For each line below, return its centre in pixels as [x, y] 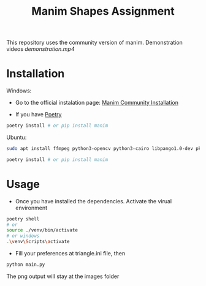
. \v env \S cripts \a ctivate [38, 242]
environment [31, 208]
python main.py [26, 265]
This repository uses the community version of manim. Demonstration [94, 43]
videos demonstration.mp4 [40, 49]
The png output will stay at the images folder [63, 276]
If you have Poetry [38, 115]
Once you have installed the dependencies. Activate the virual [93, 201]
